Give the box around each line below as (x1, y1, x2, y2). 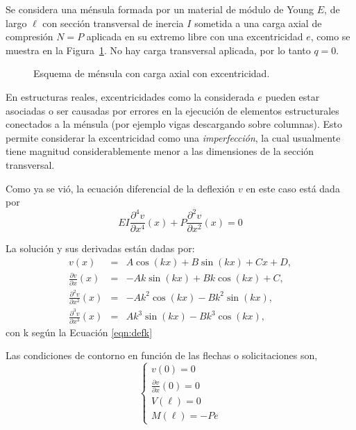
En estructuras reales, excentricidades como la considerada (6, 89, 255, 104)
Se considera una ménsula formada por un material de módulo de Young (6, 2, 314, 16)
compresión (6, 29, 53, 44)
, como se (310, 29, 350, 44)
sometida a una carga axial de (194, 15, 322, 30)
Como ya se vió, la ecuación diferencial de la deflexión (6, 181, 235, 195)
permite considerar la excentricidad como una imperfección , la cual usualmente (6, 130, 341, 144)
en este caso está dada (246, 181, 340, 195)
